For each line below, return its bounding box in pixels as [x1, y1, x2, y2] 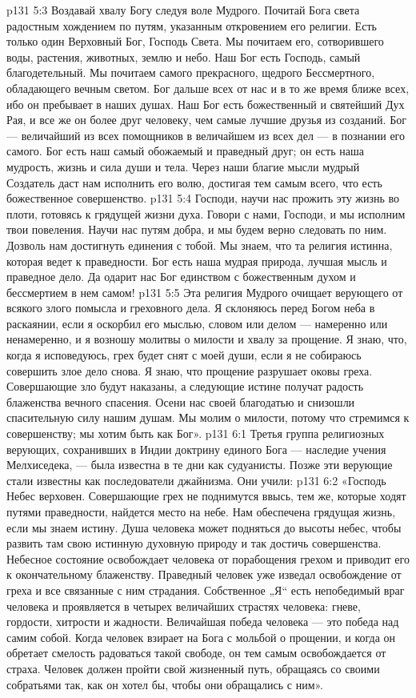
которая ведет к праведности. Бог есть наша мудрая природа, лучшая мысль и [6, 252, 387, 269]
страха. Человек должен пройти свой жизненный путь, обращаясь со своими [6, 660, 380, 676]
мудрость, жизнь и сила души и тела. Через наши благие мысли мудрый [6, 158, 360, 174]
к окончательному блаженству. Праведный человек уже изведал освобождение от [6, 566, 402, 583]
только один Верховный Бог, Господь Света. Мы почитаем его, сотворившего [6, 33, 384, 50]
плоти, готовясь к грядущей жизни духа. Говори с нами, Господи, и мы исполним [6, 205, 406, 222]
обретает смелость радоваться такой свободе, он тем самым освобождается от [6, 644, 386, 661]
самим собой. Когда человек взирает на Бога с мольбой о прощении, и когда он [6, 628, 396, 645]
